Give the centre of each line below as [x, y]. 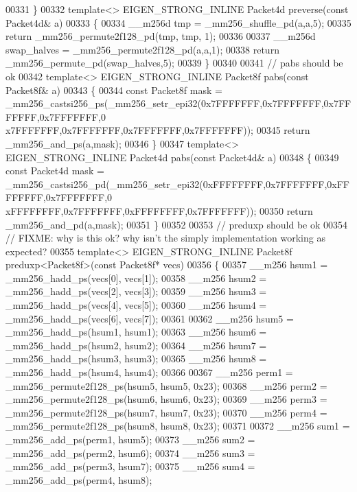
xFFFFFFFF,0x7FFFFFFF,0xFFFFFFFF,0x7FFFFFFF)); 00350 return [159, 210]
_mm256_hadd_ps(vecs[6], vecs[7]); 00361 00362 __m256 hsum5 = [150, 318]
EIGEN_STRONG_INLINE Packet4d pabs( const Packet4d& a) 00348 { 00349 [172, 157]
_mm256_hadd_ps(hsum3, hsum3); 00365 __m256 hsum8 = [136, 359]
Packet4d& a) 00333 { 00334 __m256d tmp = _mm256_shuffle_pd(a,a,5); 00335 [178, 22]
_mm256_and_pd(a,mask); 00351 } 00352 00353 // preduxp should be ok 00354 [177, 224]
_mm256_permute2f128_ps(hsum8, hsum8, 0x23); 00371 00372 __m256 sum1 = [178, 426]
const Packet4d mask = [55, 171]
